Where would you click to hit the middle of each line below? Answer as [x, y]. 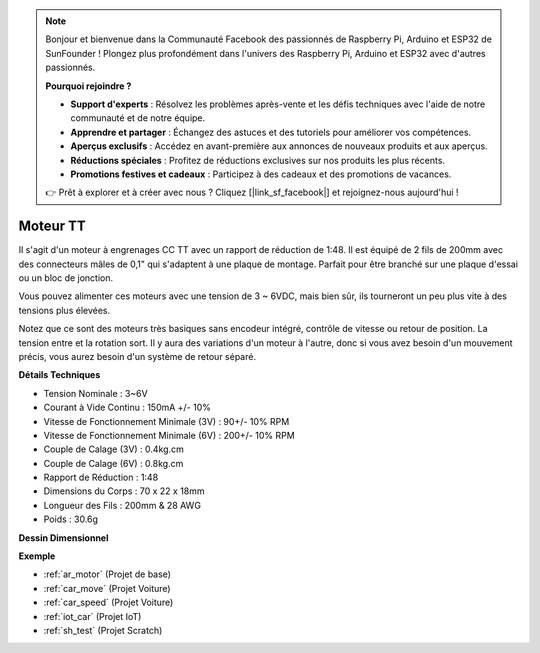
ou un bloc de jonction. [66, 277]
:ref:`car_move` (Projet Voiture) [107, 588]
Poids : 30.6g [71, 519]
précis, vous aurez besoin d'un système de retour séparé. [137, 356]
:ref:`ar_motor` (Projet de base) [107, 574]
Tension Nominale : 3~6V [96, 393]
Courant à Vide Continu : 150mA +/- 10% [127, 407]
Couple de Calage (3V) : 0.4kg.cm [113, 449]
